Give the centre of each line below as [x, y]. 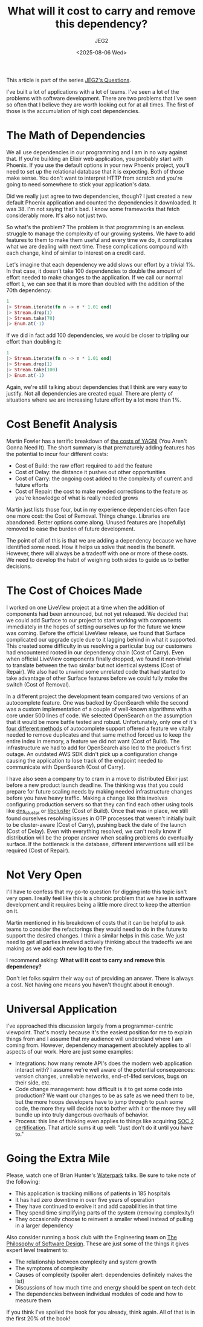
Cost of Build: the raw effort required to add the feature [84, 465]
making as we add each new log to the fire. [60, 948]
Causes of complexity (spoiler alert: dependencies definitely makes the [104, 1275]
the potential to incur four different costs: [57, 454]
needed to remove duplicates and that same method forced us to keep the [99, 735]
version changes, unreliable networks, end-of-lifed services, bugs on [101, 1076]
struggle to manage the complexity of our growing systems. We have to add [101, 233]
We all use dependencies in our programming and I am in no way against [97, 152]
